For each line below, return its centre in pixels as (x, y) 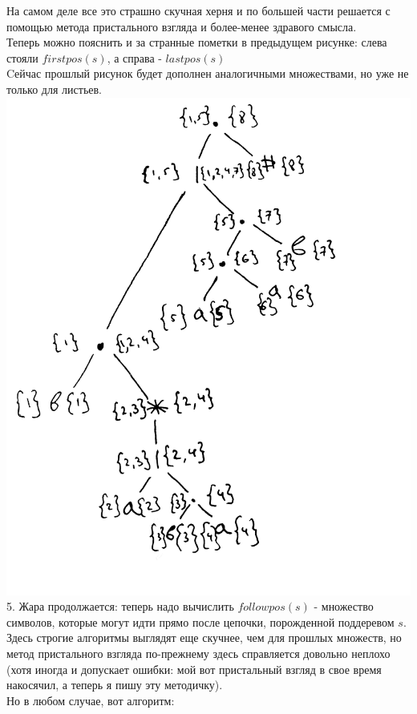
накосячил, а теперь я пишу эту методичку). (115, 685)
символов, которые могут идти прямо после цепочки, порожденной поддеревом (200, 621)
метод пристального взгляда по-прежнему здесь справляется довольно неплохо (198, 653)
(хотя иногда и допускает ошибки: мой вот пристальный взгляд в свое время (194, 669)
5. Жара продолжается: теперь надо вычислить (120, 606)
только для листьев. (54, 89)
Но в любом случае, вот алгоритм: (91, 700)
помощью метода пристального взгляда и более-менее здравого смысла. (182, 26)
